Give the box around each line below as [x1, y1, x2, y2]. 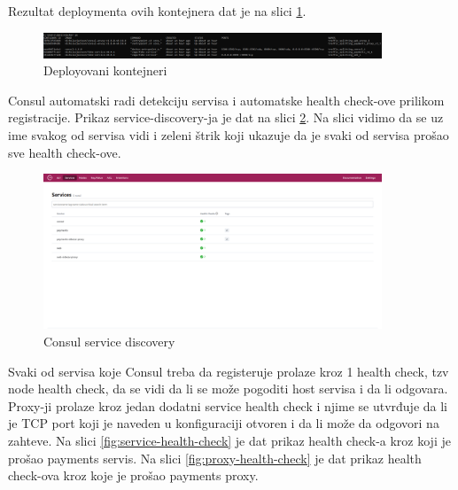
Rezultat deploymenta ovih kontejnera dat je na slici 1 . [8, 2, 307, 19]
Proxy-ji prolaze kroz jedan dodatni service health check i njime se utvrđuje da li [8, 396, 448, 415]
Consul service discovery [43, 331, 175, 350]
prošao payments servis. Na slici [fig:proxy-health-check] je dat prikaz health [8, 448, 422, 467]
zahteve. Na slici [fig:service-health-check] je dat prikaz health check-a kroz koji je [8, 431, 451, 449]
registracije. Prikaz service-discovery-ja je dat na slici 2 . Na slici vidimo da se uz [8, 108, 444, 127]
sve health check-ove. [8, 143, 121, 161]
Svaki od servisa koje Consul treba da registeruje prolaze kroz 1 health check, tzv [8, 362, 449, 380]
